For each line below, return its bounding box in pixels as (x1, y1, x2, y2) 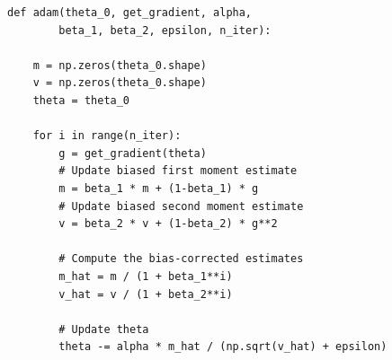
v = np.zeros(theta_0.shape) (32, 76, 207, 90)
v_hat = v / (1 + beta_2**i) (58, 287, 233, 301)
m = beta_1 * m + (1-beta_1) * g (58, 181, 259, 195)
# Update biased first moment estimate (58, 164, 298, 178)
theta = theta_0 (32, 93, 130, 107)
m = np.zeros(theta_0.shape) (32, 58, 207, 72)
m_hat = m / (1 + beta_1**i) (58, 269, 233, 283)
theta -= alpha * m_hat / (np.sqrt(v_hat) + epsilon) (58, 340, 388, 354)
